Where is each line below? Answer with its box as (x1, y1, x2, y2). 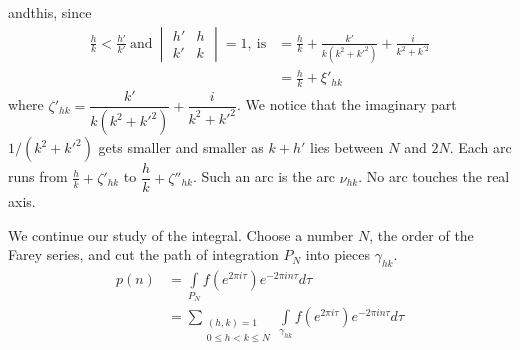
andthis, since (8, 2, 92, 22)
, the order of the (369, 224, 474, 245)
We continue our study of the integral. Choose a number (8, 224, 354, 245)
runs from (8, 166, 68, 187)
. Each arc (449, 137, 512, 158)
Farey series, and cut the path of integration (8, 244, 279, 265)
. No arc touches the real (358, 166, 510, 187)
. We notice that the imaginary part (236, 94, 457, 115)
